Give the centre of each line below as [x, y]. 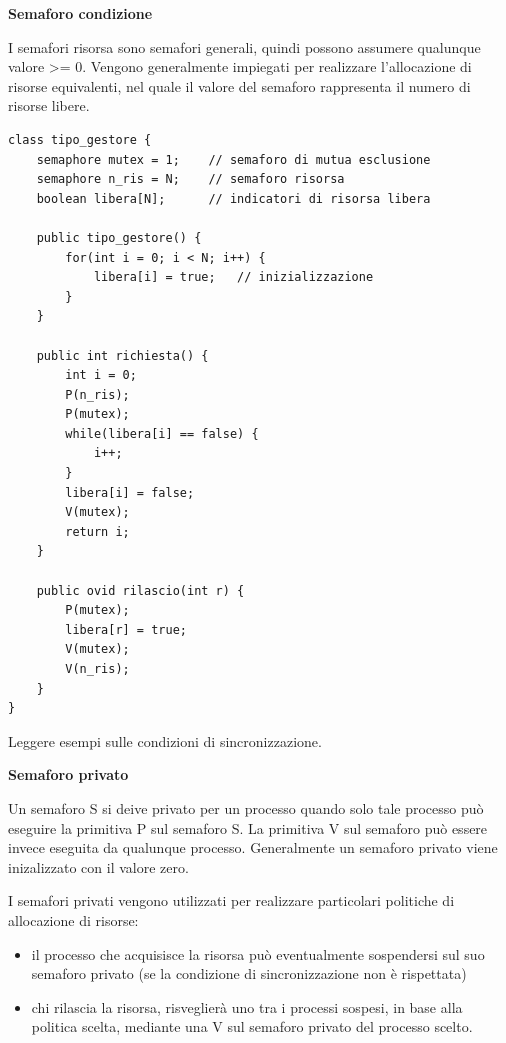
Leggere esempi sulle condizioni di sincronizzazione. [165, 740]
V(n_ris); [97, 669]
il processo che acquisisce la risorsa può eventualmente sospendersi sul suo [258, 953]
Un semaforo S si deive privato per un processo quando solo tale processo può [246, 807]
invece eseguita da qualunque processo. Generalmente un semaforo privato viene [253, 847]
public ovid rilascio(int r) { [140, 590]
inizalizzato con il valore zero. [98, 866]
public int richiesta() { [122, 355]
